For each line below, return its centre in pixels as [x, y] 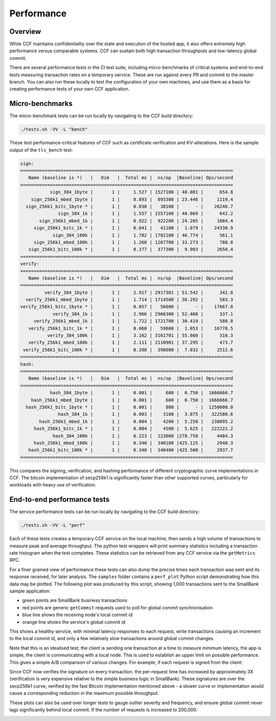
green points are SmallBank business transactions [75, 600]
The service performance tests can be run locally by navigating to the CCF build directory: [105, 512]
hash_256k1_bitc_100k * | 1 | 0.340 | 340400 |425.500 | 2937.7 [131, 450]
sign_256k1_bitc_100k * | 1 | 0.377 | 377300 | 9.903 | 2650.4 [131, 249]
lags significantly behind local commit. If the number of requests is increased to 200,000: [103, 710]
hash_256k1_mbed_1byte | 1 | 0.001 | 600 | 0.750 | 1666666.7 [132, 400]
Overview [25, 31]
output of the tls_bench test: [41, 150]
